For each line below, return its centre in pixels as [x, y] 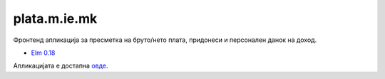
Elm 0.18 [43, 53]
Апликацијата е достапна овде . [61, 66]
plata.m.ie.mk [55, 19]
